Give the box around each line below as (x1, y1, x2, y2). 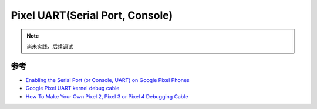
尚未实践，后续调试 (26, 43, 73, 50)
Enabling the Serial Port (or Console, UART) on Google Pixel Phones (25, 76, 190, 83)
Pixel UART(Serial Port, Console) (11, 9, 173, 22)
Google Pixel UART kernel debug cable (25, 85, 120, 92)
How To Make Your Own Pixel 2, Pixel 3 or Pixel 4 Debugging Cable (25, 93, 188, 100)
